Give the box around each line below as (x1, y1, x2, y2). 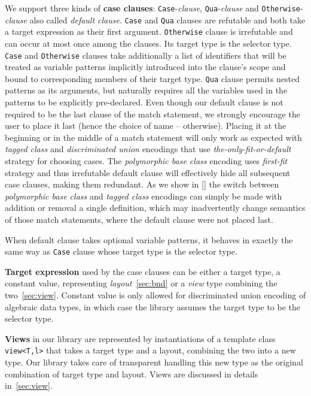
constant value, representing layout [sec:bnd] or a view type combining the (5, 277, 278, 289)
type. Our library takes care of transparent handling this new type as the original (5, 356, 303, 368)
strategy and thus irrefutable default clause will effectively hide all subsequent (5, 166, 291, 179)
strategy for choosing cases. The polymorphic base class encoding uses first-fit (5, 155, 288, 167)
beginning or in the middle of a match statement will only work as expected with (5, 131, 302, 143)
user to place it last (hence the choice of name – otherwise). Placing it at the (5, 119, 286, 132)
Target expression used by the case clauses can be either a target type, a (5, 265, 280, 277)
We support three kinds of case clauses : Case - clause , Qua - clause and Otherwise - (5, 2, 303, 14)
